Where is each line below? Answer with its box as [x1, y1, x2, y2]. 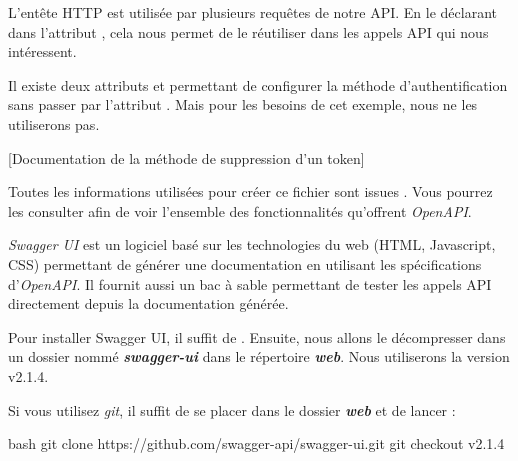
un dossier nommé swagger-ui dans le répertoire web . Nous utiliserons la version [8, 346, 510, 367]
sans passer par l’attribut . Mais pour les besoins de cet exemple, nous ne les [8, 94, 478, 115]
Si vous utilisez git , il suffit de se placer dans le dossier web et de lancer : [8, 399, 456, 420]
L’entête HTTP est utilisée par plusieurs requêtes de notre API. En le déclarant [8, 2, 497, 22]
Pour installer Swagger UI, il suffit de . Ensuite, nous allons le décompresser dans [8, 326, 506, 347]
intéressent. [8, 41, 77, 62]
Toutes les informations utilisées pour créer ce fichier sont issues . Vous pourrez [8, 181, 493, 202]
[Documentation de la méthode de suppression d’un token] [8, 147, 365, 168]
